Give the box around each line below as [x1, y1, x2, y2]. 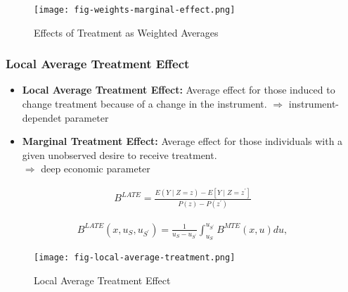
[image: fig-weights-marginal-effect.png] [34, 5, 236, 15]
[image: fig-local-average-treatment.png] [34, 252, 236, 262]
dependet [22, 110, 62, 125]
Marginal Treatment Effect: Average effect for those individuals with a [22, 134, 343, 148]
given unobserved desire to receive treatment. [22, 147, 217, 162]
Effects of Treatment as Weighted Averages [34, 25, 219, 39]
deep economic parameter [41, 161, 150, 176]
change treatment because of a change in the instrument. [22, 96, 267, 111]
